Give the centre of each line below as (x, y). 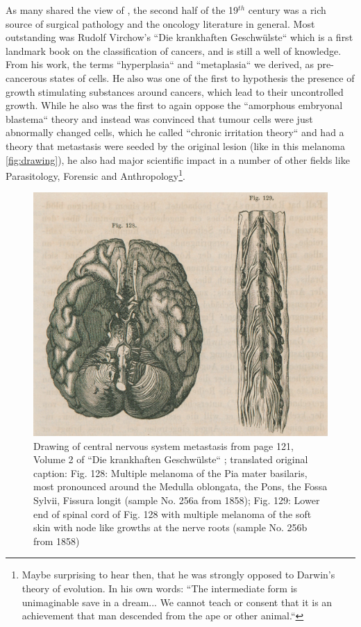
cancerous (26, 77)
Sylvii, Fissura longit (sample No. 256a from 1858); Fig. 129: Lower (177, 500)
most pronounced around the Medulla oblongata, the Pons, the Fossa (180, 486)
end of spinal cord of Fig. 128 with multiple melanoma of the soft (173, 513)
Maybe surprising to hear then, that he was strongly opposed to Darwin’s (178, 575)
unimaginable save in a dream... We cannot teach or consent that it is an (177, 602)
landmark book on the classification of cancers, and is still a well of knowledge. (174, 50)
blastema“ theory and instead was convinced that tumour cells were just (159, 118)
